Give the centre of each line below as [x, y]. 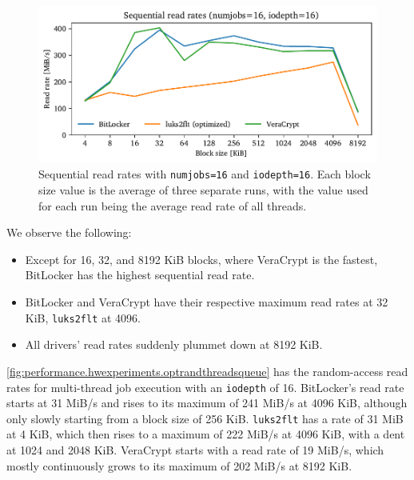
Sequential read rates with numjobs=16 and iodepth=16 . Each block [205, 174]
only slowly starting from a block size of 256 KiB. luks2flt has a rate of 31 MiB [205, 418]
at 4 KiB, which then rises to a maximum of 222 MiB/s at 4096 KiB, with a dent [206, 434]
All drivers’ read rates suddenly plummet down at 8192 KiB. [174, 344]
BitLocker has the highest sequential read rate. [140, 275]
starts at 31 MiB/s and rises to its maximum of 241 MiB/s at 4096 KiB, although [207, 403]
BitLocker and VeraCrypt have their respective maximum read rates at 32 [207, 302]
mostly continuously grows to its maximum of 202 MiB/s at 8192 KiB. [179, 465]
